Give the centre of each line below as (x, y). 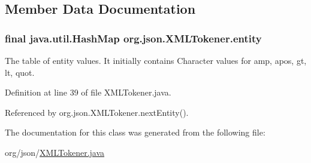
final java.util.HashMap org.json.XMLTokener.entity (133, 38)
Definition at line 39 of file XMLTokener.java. (88, 92)
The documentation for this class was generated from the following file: (135, 132)
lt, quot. (20, 72)
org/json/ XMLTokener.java (55, 152)
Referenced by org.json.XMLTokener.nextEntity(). (97, 112)
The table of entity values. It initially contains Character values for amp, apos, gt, (156, 60)
